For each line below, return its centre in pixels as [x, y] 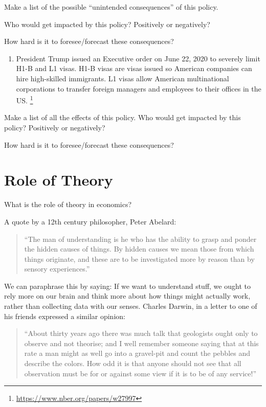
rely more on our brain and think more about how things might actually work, [127, 296]
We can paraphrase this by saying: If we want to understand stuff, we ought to [127, 286]
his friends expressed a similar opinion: [65, 316]
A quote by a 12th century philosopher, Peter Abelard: [90, 221]
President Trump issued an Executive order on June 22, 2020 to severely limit [138, 58]
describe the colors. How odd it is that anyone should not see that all [133, 363]
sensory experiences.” [57, 269]
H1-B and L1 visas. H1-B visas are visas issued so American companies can [134, 68]
